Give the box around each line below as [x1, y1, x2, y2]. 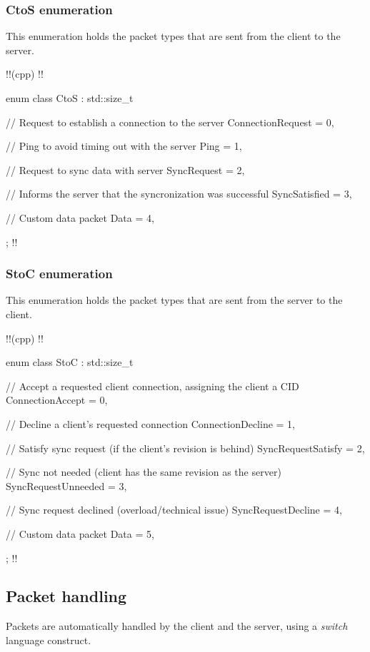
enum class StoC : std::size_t [6, 355, 134, 370]
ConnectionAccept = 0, [6, 392, 108, 407]
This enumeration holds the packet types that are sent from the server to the [6, 292, 343, 307]
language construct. [6, 632, 91, 647]
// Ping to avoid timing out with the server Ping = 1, [6, 138, 242, 153]
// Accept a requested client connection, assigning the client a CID [6, 378, 299, 393]
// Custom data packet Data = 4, [6, 210, 154, 225]
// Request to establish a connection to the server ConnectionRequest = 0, [6, 114, 334, 129]
